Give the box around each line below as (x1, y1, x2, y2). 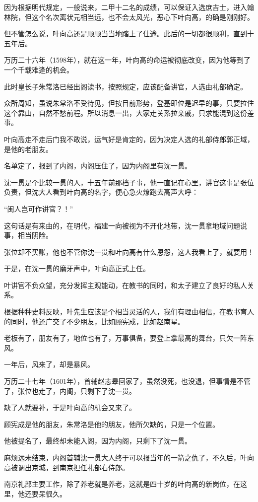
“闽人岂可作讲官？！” (4, 203, 73, 214)
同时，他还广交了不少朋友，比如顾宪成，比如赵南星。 (10, 316, 185, 326)
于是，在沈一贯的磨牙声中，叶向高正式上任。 (4, 263, 150, 274)
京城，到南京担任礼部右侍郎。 (31, 462, 129, 472)
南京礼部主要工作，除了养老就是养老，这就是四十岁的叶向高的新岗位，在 (4, 479, 240, 489)
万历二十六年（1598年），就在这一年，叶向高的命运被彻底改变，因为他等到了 (4, 55, 251, 65)
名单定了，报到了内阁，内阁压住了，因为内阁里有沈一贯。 (4, 160, 192, 171)
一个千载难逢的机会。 (4, 64, 73, 74)
